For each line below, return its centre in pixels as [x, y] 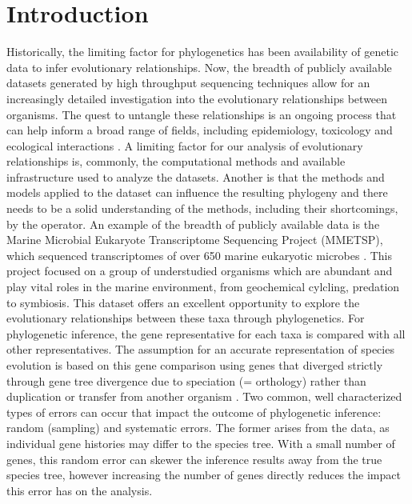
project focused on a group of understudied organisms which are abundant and [200, 271]
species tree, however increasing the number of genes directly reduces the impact [204, 475]
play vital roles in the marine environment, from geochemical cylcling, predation [203, 287]
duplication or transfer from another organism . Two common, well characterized [204, 396]
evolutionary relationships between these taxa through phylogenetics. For [186, 318]
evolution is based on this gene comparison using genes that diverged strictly [195, 365]
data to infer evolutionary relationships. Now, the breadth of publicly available [199, 67]
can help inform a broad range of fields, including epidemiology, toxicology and [200, 130]
